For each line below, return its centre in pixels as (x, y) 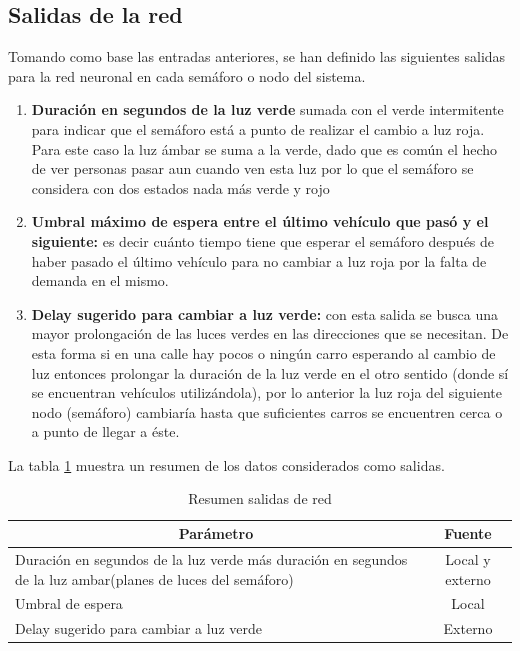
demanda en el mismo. (100, 280)
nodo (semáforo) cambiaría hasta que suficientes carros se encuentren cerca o (267, 411)
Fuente (468, 533)
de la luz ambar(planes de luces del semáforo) (154, 578)
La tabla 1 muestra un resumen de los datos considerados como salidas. (226, 464)
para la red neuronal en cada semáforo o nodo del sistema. (187, 75)
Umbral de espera (69, 603)
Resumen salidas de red (260, 498)
